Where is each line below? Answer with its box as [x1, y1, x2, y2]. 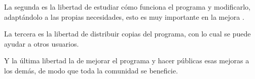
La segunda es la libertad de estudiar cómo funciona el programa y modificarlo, [4, 2, 250, 12]
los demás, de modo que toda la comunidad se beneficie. [4, 65, 178, 75]
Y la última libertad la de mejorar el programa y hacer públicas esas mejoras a [4, 55, 249, 66]
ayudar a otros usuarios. [4, 38, 79, 49]
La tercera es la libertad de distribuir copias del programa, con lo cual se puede [4, 28, 251, 39]
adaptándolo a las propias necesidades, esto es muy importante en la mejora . [4, 11, 244, 22]
